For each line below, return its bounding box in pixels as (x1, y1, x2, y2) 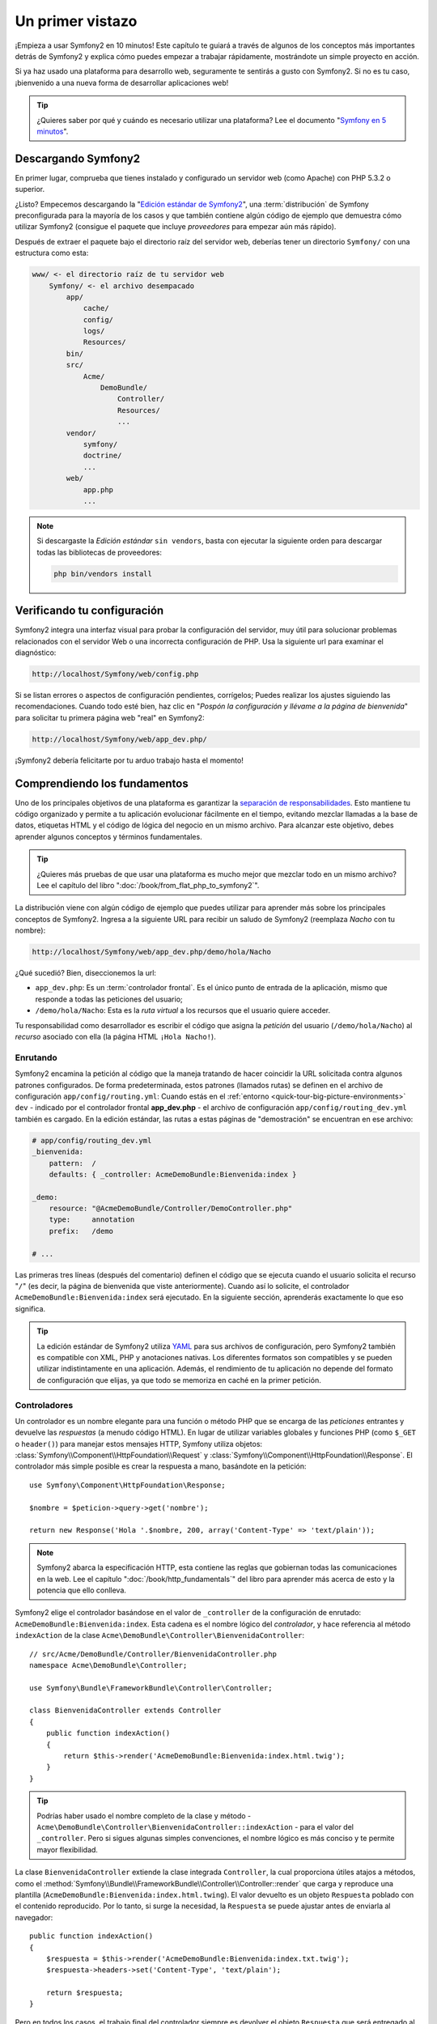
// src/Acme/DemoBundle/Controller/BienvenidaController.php (29, 1649, 277, 1659)
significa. (15, 1303, 46, 1313)
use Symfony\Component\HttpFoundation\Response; (29, 1480, 226, 1490)
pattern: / (49, 1159, 97, 1167)
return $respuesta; (45, 1988, 124, 1997)
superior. (15, 185, 45, 194)
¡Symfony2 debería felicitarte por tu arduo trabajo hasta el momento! (15, 755, 244, 765)
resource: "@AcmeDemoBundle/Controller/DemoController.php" (49, 1204, 293, 1214)
